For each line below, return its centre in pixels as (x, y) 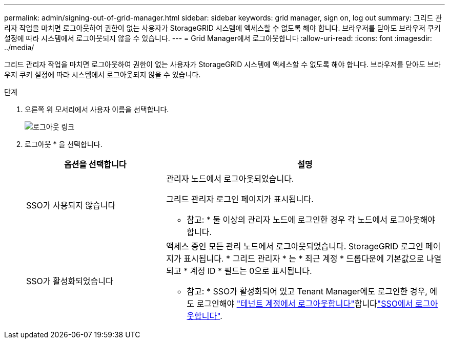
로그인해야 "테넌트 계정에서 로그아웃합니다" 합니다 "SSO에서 (305, 304)
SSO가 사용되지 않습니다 (71, 205)
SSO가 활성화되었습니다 (70, 281)
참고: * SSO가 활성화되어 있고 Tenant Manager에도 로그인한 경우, (307, 291)
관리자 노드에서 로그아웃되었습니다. (230, 179)
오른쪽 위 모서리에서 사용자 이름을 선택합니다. (97, 109)
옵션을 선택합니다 (95, 164)
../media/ (19, 47)
